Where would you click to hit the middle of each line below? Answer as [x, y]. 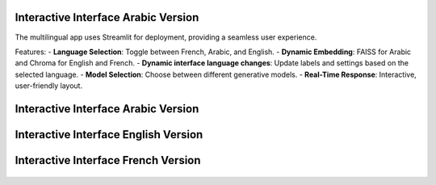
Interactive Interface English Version [109, 135]
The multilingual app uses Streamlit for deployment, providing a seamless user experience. [166, 37]
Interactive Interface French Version [108, 160]
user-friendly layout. [49, 86]
